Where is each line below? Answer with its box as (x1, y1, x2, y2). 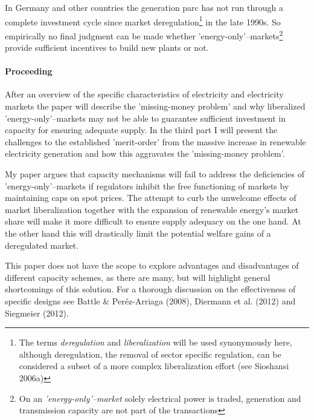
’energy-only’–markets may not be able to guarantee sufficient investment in (5, 111, 286, 124)
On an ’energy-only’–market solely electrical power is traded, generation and (19, 392, 301, 404)
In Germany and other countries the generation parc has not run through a (5, 1, 284, 13)
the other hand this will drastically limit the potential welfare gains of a (5, 227, 271, 240)
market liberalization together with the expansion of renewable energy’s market (5, 203, 299, 215)
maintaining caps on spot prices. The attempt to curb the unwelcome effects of (5, 191, 296, 204)
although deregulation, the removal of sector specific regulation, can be (19, 347, 281, 360)
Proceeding (5, 65, 53, 77)
